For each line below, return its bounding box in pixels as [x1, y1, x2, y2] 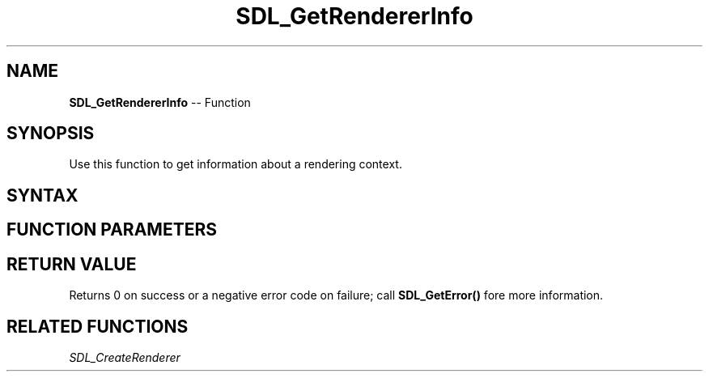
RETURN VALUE [6, 253, 137, 274]
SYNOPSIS [6, 123, 95, 144]
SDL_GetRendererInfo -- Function [69, 95, 251, 109]
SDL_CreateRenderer [69, 350, 180, 364]
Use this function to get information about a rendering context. [69, 157, 402, 172]
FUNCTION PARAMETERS [6, 219, 217, 240]
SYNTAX [6, 185, 79, 206]
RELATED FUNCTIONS [6, 316, 189, 337]
